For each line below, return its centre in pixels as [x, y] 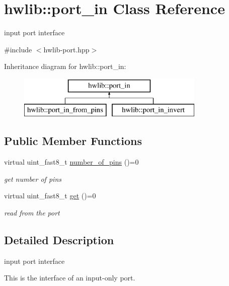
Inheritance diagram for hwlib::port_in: [65, 66]
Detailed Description [59, 240]
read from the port [32, 213]
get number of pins [33, 178]
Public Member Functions [73, 141]
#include [18, 49]
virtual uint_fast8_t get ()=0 [50, 196]
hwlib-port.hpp [66, 49]
